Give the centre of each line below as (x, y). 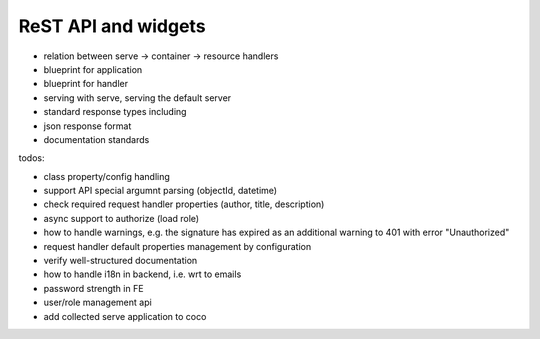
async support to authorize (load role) (121, 218)
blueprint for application (93, 69)
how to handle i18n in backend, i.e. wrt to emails (142, 274)
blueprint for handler (86, 84)
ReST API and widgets (112, 26)
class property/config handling (106, 176)
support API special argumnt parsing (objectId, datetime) (160, 191)
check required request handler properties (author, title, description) (184, 204)
